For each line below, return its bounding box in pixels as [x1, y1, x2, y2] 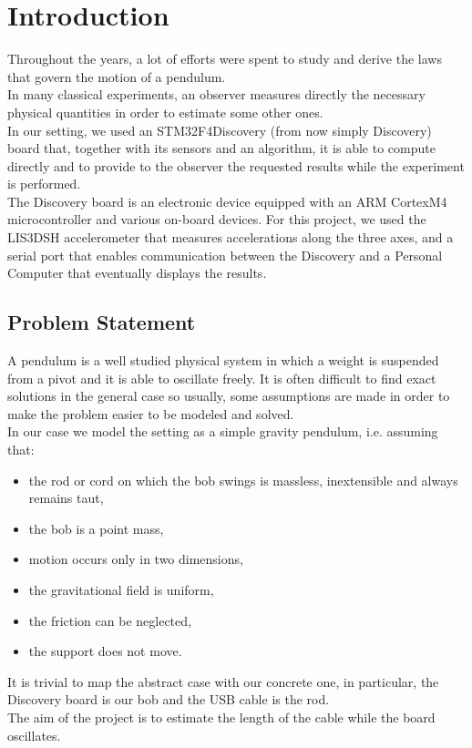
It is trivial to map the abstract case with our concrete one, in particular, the [7, 671, 439, 691]
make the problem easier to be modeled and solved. [7, 404, 294, 423]
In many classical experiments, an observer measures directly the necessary [7, 85, 426, 104]
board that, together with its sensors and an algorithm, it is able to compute [7, 138, 436, 158]
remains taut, [28, 488, 104, 507]
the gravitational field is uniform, [28, 579, 214, 599]
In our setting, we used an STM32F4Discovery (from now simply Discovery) [7, 120, 432, 139]
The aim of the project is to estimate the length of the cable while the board [7, 707, 436, 726]
